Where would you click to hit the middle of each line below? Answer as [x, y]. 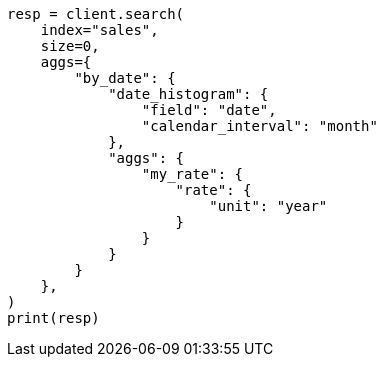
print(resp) [53, 318]
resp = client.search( [96, 14]
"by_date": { [125, 78]
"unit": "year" [268, 206]
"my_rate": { [192, 174]
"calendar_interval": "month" [259, 126]
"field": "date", [209, 110]
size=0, [70, 46]
